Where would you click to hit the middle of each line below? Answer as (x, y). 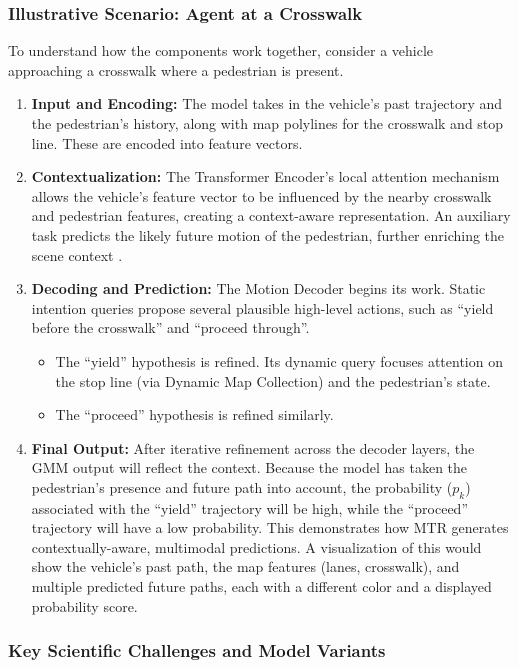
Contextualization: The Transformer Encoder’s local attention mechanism (265, 176)
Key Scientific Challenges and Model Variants (197, 650)
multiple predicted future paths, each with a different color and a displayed (261, 586)
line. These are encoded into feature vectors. (167, 142)
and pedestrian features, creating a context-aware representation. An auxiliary (271, 215)
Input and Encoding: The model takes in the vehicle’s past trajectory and (267, 103)
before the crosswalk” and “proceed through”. (170, 327)
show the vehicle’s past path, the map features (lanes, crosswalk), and (245, 566)
